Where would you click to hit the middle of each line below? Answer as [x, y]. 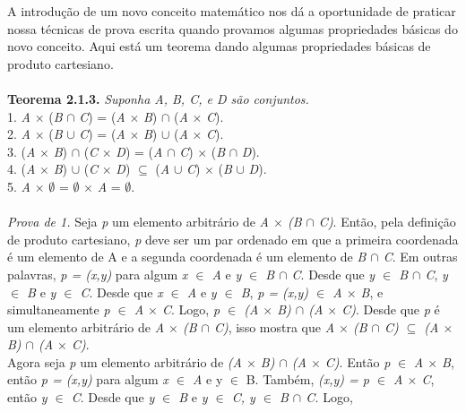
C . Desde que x [121, 292]
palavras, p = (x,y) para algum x [98, 274]
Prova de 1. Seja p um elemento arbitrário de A [138, 222]
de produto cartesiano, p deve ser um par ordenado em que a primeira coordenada [233, 239]
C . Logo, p [191, 309]
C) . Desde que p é [391, 309]
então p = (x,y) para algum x [88, 379]
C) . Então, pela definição [387, 222]
